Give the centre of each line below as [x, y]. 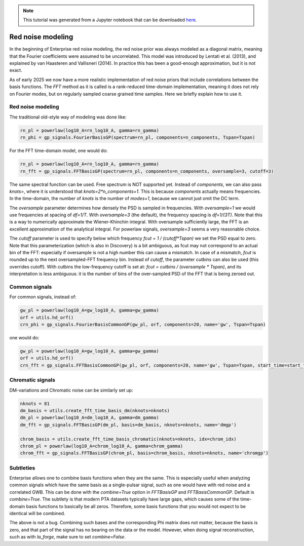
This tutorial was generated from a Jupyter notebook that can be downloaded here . [110, 20]
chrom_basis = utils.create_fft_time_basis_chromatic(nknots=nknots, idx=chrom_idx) [128, 439]
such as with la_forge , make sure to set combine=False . [68, 537]
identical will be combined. [37, 513]
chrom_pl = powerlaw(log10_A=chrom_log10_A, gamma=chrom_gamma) [102, 446]
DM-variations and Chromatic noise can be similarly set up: [71, 390]
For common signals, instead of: [43, 297]
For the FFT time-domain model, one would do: [59, 151]
